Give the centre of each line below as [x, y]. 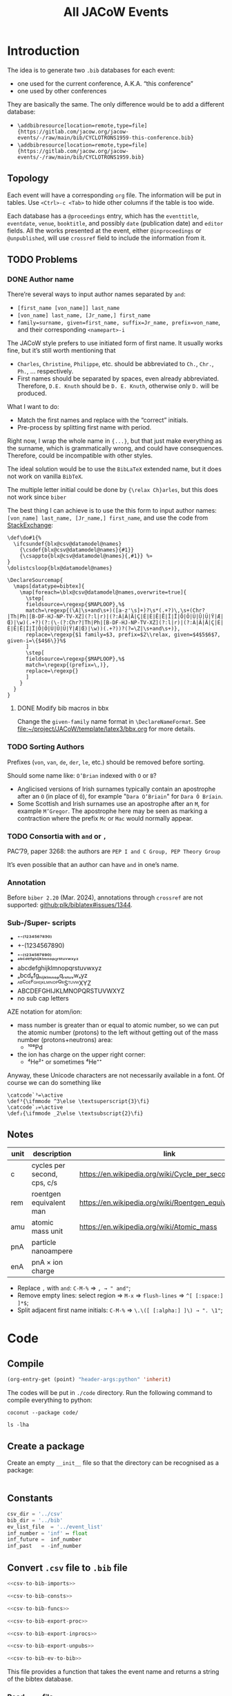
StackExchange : [30, 525]
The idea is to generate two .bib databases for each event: [91, 70]
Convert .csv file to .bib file [67, 1568]
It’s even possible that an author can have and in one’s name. [93, 865]
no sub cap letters [43, 998]
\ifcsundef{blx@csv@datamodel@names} [68, 544]
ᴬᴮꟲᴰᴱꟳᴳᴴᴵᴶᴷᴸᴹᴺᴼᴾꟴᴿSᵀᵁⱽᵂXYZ [54, 983]
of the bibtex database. [40, 1679]
